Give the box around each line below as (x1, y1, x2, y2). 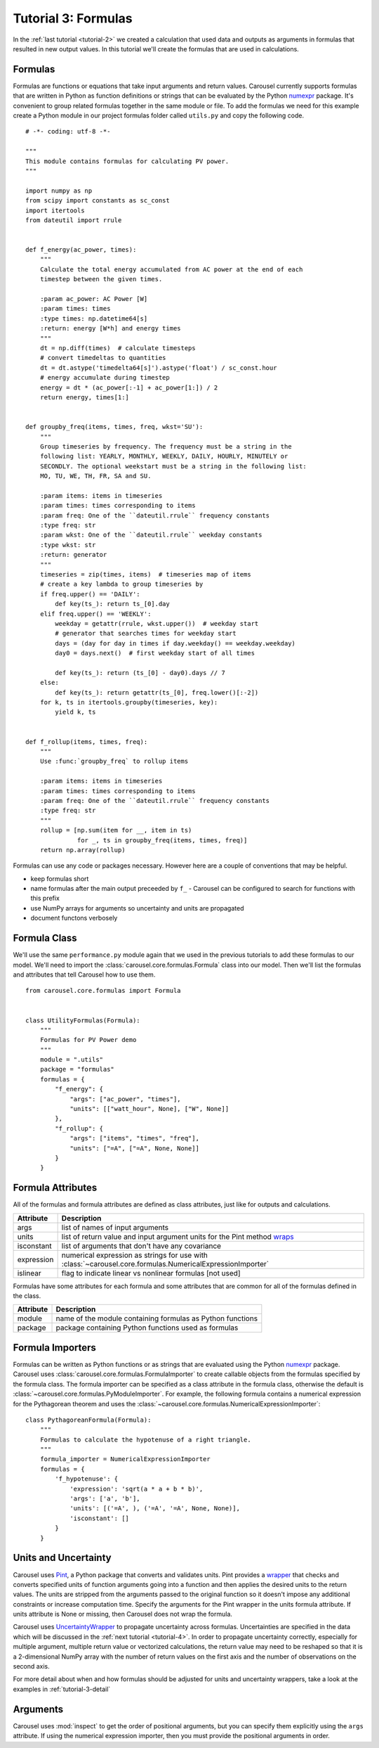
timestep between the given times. (39, 275, 163, 283)
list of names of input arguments (61, 1222, 168, 1232)
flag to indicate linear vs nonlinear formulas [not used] (61, 1268, 241, 1278)
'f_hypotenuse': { (55, 1475, 119, 1483)
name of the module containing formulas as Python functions (55, 1313, 258, 1323)
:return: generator (39, 551, 107, 559)
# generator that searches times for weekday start (55, 629, 237, 638)
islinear (17, 1268, 41, 1278)
